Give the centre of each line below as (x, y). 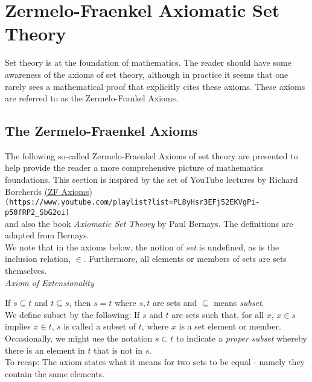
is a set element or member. (230, 326)
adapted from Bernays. (47, 235)
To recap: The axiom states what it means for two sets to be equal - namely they (155, 362)
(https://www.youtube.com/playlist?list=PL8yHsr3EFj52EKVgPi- (132, 202)
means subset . (239, 303)
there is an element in (45, 350)
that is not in (118, 350)
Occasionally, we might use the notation (79, 338)
